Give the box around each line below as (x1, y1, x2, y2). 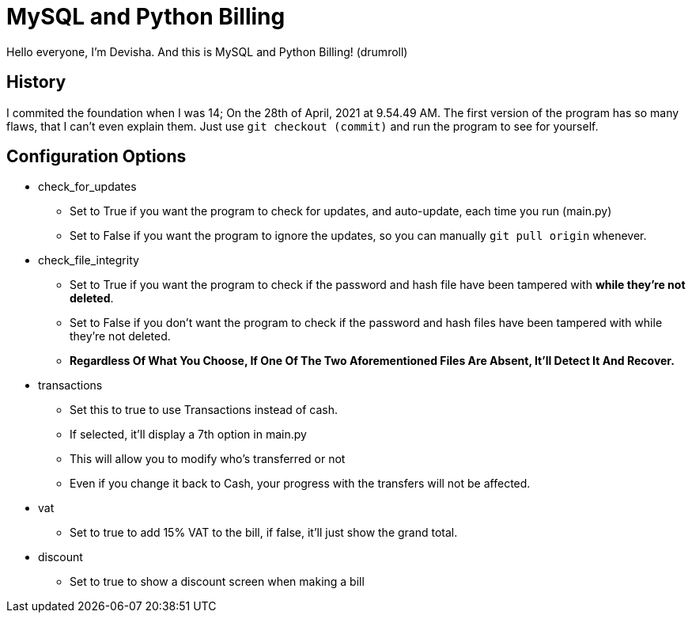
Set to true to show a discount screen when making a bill (70, 575, 365, 589)
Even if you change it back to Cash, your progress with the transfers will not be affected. (70, 477, 531, 491)
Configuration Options (6, 146, 187, 167)
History (6, 72, 66, 93)
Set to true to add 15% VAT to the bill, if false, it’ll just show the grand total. (70, 526, 458, 540)
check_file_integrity (38, 253, 139, 268)
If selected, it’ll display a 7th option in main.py (70, 427, 307, 442)
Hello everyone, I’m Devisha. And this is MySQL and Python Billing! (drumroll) (6, 44, 408, 59)
